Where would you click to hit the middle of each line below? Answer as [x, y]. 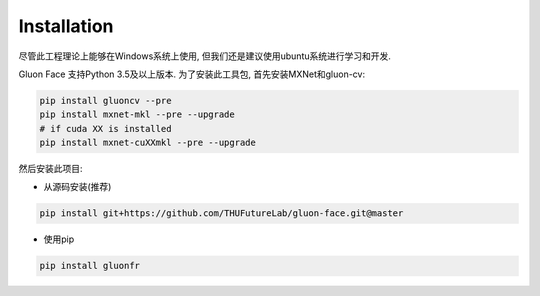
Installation [66, 26]
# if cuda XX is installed [105, 128]
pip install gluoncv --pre [105, 100]
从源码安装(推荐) [77, 187]
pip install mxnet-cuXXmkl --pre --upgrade [148, 143]
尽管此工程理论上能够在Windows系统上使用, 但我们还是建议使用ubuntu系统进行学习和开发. [205, 56]
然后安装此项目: [51, 169]
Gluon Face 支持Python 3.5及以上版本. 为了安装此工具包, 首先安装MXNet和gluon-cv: [191, 74]
